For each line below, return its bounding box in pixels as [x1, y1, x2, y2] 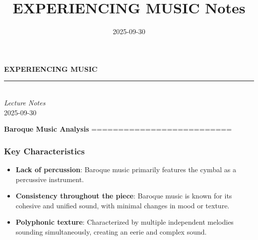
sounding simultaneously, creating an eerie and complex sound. [15, 226, 207, 237]
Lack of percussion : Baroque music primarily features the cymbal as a [15, 164, 236, 174]
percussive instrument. [15, 174, 84, 184]
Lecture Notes [4, 97, 46, 107]
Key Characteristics [4, 144, 85, 157]
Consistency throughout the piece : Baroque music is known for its [15, 191, 232, 201]
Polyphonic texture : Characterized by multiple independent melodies [15, 217, 234, 227]
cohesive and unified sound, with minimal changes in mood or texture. [15, 200, 230, 210]
